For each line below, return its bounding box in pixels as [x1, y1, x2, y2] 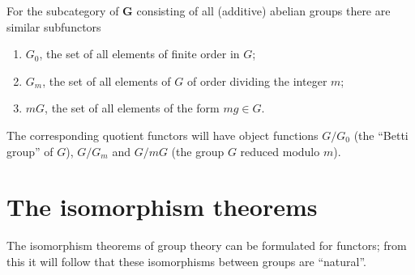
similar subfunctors [6, 18, 101, 35]
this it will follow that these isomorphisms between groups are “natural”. [6, 252, 366, 269]
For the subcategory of [6, 2, 119, 19]
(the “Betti [353, 126, 409, 143]
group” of [6, 142, 53, 159]
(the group [171, 142, 225, 159]
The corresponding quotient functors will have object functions [6, 126, 319, 143]
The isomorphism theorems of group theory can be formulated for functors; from [6, 237, 407, 254]
